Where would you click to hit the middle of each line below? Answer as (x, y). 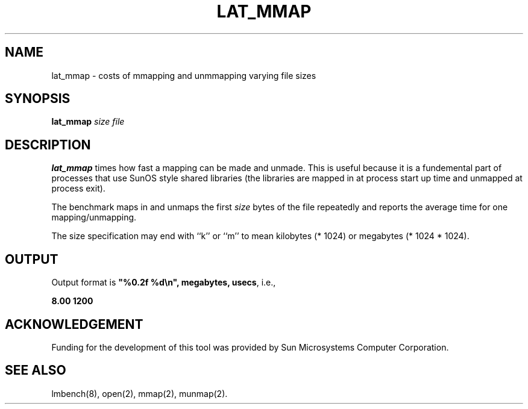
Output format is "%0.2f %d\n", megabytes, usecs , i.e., (164, 283)
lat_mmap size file (88, 122)
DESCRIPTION (48, 145)
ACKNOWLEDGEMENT (74, 324)
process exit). (78, 189)
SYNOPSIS (38, 99)
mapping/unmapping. (94, 217)
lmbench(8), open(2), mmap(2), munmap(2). (140, 393)
